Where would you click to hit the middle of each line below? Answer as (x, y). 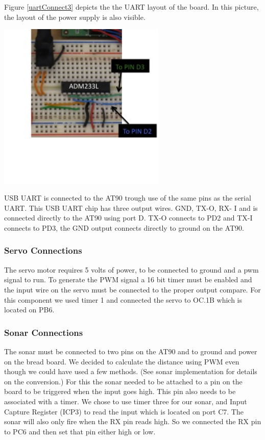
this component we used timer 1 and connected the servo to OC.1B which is (123, 299)
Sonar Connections (44, 332)
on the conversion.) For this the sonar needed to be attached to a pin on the (123, 381)
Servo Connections (43, 250)
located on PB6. (29, 310)
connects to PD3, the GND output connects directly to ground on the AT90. (124, 227)
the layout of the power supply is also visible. (75, 17)
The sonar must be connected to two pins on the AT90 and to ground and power (131, 351)
